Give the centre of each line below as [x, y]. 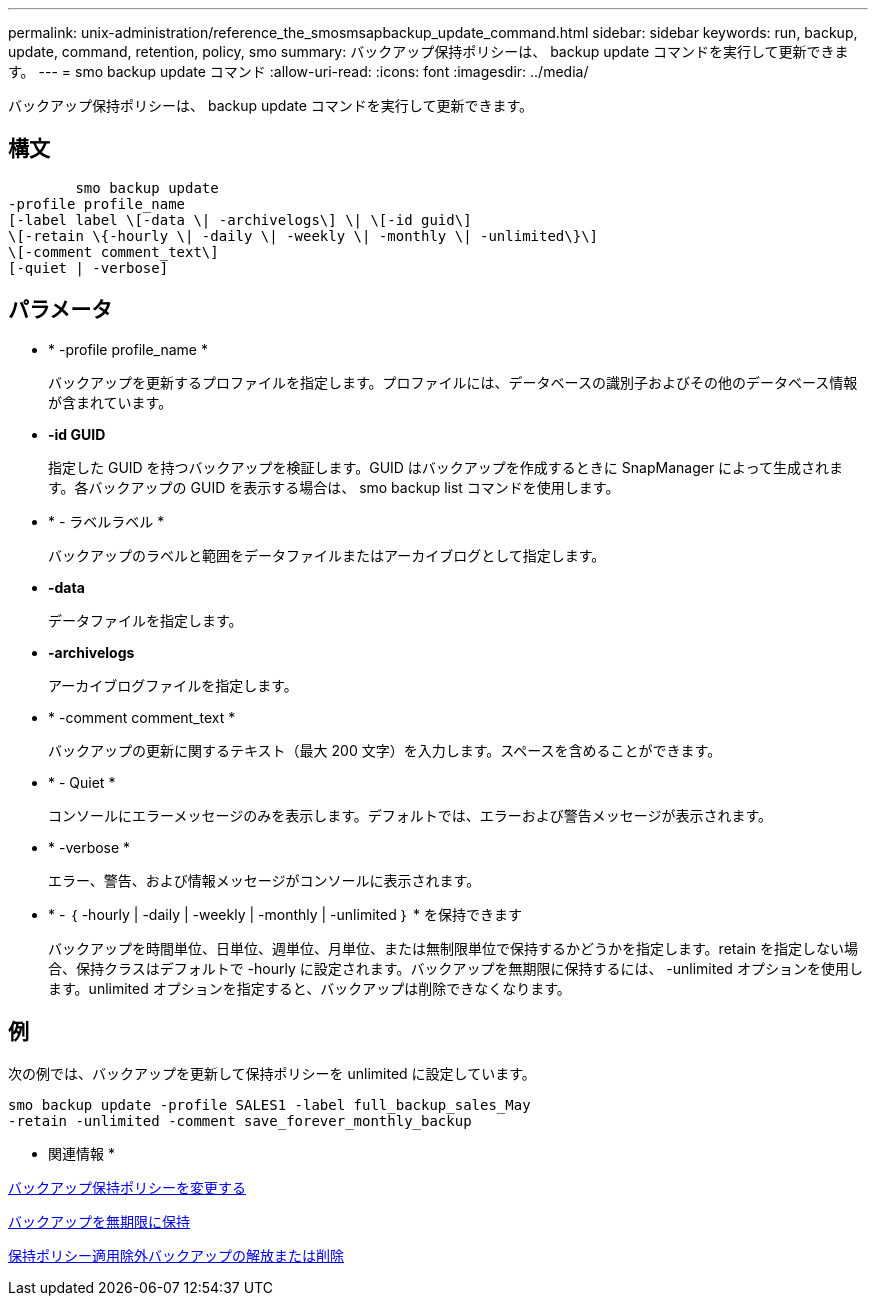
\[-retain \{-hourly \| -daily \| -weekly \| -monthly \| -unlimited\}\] [303, 235]
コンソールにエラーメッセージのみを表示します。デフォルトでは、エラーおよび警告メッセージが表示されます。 [410, 815]
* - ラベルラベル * [106, 521]
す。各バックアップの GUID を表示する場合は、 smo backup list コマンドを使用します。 [334, 487]
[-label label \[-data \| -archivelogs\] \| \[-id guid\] [240, 219]
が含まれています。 [110, 402]
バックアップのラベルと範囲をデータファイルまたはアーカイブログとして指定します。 [327, 555]
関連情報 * [81, 1153]
